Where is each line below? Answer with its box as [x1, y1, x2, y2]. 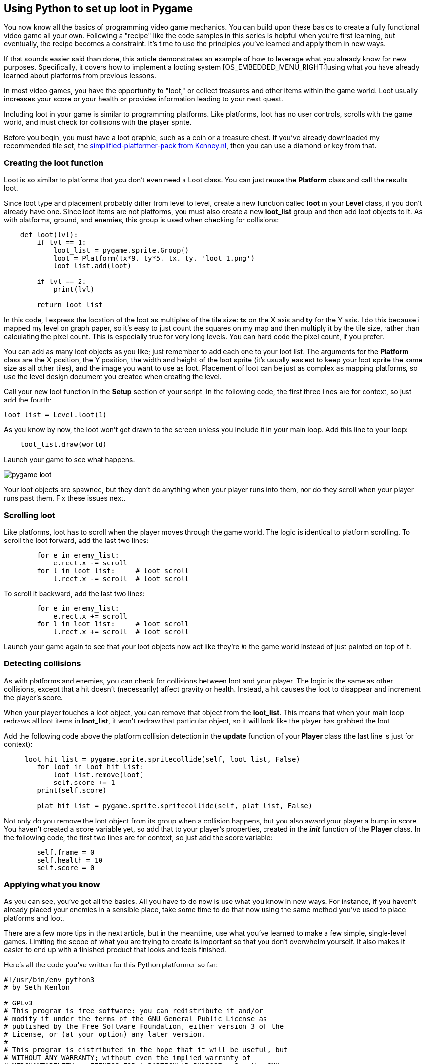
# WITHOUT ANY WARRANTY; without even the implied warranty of [4, 1054, 251, 1062]
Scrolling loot [4, 510, 55, 520]
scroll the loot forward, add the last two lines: [4, 536, 149, 544]
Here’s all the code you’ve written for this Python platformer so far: [4, 961, 218, 969]
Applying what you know [4, 880, 100, 890]
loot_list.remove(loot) [53, 770, 144, 779]
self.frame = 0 [37, 848, 95, 856]
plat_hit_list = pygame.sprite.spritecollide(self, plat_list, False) [37, 802, 313, 810]
